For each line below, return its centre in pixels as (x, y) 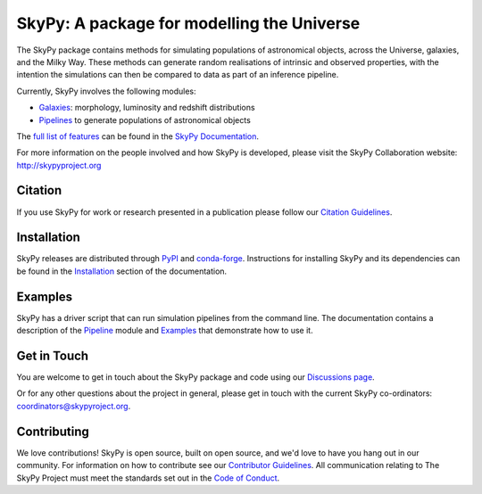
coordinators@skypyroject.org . (74, 406)
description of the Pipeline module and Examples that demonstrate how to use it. (165, 331)
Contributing (53, 431)
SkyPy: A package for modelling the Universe (188, 23)
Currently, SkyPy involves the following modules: (106, 91)
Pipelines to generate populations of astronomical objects (145, 119)
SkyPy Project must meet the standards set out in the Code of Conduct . (148, 478)
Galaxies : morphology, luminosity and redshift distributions (147, 108)
